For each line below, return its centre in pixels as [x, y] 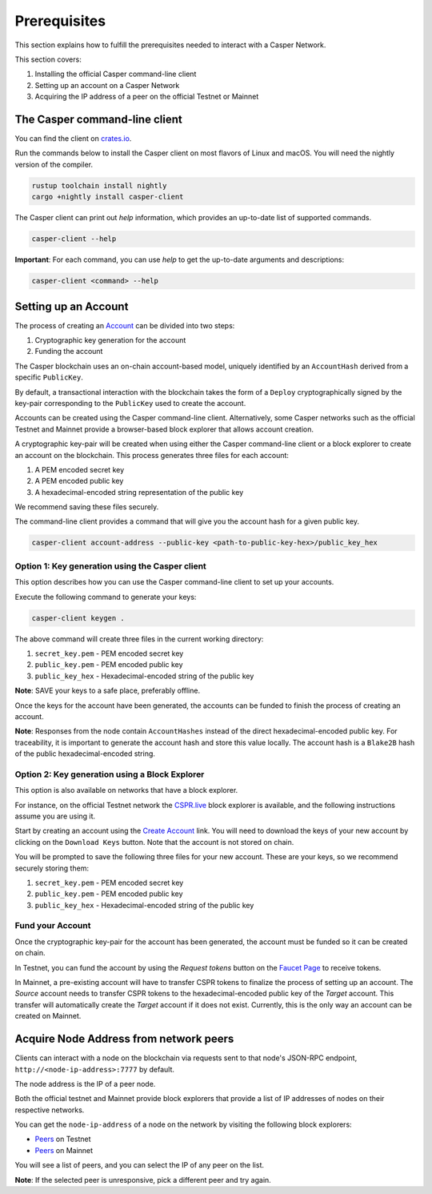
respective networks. [50, 1110]
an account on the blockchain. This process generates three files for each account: [152, 455]
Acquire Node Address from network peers [124, 1039]
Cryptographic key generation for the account [110, 340]
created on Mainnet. [48, 1016]
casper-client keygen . [78, 618]
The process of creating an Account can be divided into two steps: [125, 325]
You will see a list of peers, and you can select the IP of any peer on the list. [139, 1165]
